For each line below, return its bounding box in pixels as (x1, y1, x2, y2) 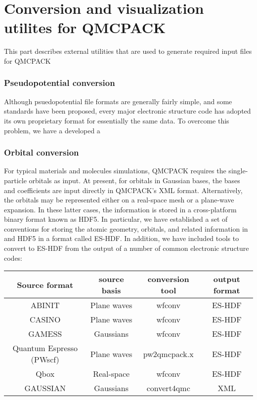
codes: (4, 252, 23, 263)
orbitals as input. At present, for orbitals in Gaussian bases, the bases (29, 175, 240, 185)
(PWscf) (31, 354, 59, 365)
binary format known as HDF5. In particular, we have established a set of (4, 214, 228, 224)
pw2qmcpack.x (143, 348, 194, 360)
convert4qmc (146, 382, 190, 394)
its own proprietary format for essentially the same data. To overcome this (4, 115, 229, 125)
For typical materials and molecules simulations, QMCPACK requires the (4, 165, 226, 176)
